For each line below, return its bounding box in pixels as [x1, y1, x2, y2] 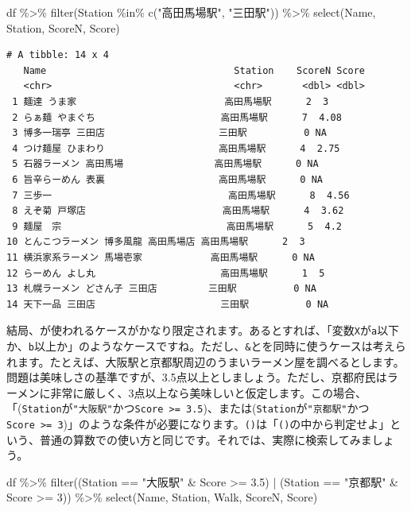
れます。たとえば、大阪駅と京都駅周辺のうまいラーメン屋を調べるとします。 [6, 353, 405, 370]
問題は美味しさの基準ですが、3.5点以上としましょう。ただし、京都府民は [6, 369, 387, 385]
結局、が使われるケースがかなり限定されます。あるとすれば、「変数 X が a [6, 322, 378, 339]
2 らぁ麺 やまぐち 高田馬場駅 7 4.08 [12, 111, 342, 123]
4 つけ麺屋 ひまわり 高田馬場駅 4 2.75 [12, 142, 340, 154]
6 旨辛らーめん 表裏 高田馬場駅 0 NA [12, 173, 323, 185]
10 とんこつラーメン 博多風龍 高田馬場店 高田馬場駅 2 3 [6, 236, 305, 248]
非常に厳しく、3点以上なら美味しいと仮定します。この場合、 [50, 384, 367, 401]
